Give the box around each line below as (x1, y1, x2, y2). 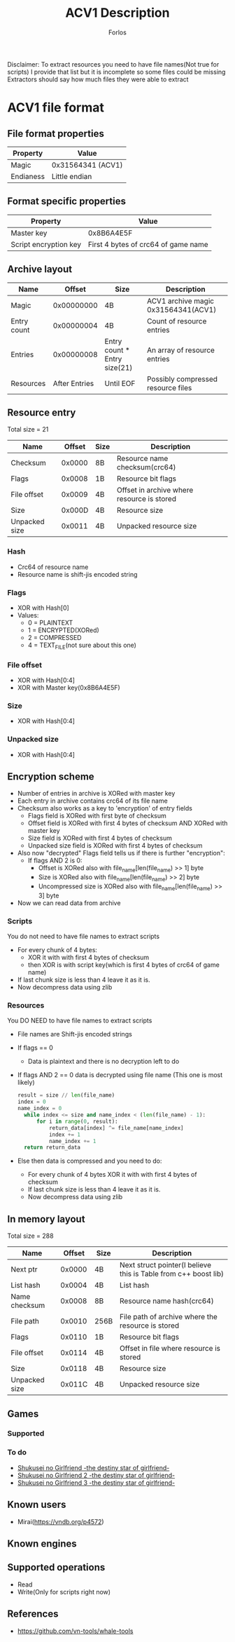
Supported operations (7, 1561, 106, 1573)
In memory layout (7, 1213, 85, 1225)
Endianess (10, 171, 45, 181)
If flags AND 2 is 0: (27, 856, 83, 865)
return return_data (24, 1144, 80, 1152)
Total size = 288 (7, 1231, 54, 1240)
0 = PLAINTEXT (27, 618, 73, 627)
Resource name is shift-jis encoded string (17, 570, 138, 578)
